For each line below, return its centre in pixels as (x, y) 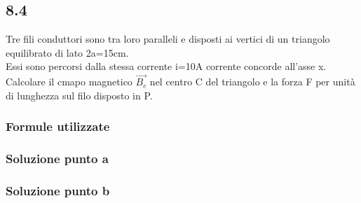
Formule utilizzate (58, 126)
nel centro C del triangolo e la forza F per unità (252, 82)
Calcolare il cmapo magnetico (69, 82)
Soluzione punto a (57, 159)
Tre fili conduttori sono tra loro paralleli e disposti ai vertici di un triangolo (168, 39)
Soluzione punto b (58, 190)
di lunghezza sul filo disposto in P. (79, 95)
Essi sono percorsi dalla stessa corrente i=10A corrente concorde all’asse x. (166, 66)
